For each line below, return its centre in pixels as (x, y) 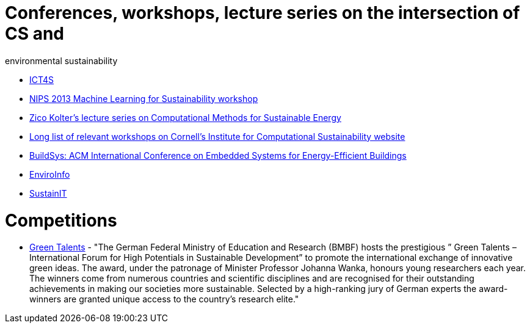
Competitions (61, 220)
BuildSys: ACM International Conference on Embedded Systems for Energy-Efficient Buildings (218, 155)
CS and (35, 34)
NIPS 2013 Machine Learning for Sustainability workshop (144, 98)
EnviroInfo (50, 174)
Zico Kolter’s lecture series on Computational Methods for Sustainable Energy (185, 117)
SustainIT (48, 193)
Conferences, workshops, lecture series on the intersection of (263, 13)
